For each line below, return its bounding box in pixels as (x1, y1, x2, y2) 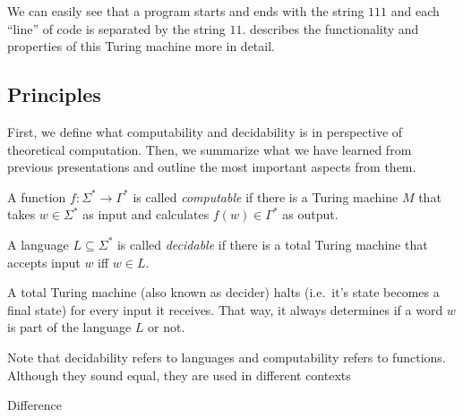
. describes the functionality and (242, 19, 419, 38)
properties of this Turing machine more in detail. (7, 37, 275, 55)
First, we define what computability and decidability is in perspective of (7, 122, 403, 140)
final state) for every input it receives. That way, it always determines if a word (7, 300, 443, 319)
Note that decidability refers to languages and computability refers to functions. (7, 347, 446, 366)
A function (7, 187, 66, 206)
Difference (7, 396, 62, 414)
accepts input (7, 252, 81, 271)
